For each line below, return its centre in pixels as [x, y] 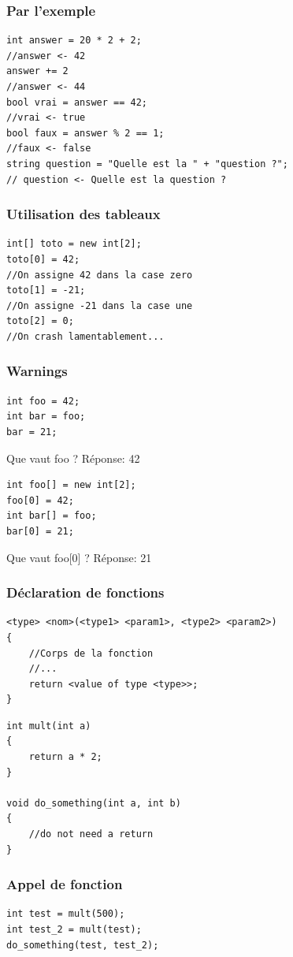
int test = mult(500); [66, 914]
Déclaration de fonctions [85, 592]
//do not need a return [91, 834]
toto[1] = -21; [46, 290]
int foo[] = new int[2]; [71, 485]
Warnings [37, 371]
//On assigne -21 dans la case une [100, 305]
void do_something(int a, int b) [94, 803]
